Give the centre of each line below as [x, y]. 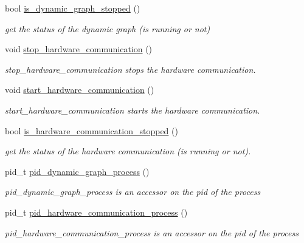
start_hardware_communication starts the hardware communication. [133, 110]
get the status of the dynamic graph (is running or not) [108, 28]
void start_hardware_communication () [80, 90]
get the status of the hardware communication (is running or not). [128, 151]
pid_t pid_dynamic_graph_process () [77, 171]
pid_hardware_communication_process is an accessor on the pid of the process [152, 232]
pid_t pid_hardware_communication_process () [96, 212]
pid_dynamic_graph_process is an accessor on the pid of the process [133, 192]
